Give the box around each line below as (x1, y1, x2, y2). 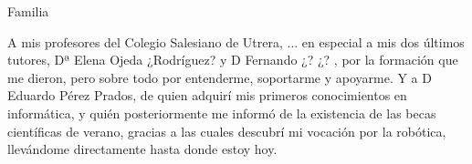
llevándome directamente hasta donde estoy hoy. (7, 139, 278, 159)
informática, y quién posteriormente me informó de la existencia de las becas (7, 103, 436, 122)
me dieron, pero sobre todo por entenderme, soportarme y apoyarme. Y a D (7, 67, 432, 87)
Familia (7, 2, 49, 20)
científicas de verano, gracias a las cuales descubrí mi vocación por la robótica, (7, 121, 446, 140)
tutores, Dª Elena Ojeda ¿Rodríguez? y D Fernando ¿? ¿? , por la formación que (7, 50, 458, 69)
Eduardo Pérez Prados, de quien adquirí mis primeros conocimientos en (7, 86, 407, 105)
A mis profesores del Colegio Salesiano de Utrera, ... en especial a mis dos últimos (7, 32, 465, 51)
